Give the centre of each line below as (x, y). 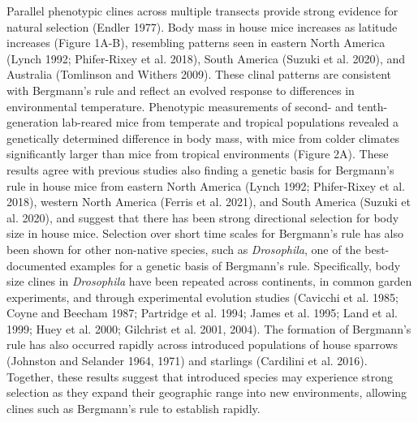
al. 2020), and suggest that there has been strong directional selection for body (203, 217)
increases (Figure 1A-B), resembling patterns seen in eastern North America (196, 43)
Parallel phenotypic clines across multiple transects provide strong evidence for (203, 11)
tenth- (373, 106)
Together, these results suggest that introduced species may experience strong (200, 376)
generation (32, 122)
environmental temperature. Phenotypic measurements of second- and (180, 106)
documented (37, 265)
